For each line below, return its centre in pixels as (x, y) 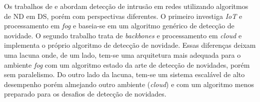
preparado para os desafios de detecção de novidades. (85, 94)
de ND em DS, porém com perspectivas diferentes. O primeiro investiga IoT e (123, 16)
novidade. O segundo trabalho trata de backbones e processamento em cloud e (123, 35)
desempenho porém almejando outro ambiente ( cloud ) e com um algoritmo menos (129, 84)
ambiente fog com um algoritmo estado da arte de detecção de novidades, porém (127, 64)
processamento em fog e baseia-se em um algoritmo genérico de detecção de (119, 26)
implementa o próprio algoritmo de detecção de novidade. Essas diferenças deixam (130, 45)
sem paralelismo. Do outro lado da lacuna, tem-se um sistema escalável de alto (124, 74)
